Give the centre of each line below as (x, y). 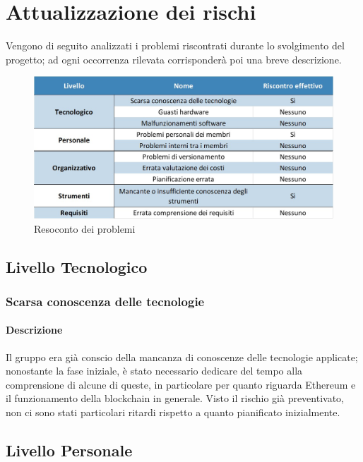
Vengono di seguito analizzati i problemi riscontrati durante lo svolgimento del (175, 45)
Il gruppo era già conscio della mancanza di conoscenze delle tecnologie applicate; (182, 357)
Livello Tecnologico (77, 266)
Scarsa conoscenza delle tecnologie (105, 301)
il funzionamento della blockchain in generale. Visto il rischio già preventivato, (175, 398)
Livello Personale (69, 450)
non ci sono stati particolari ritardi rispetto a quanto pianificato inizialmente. (173, 412)
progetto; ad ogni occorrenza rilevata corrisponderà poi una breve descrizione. (174, 59)
